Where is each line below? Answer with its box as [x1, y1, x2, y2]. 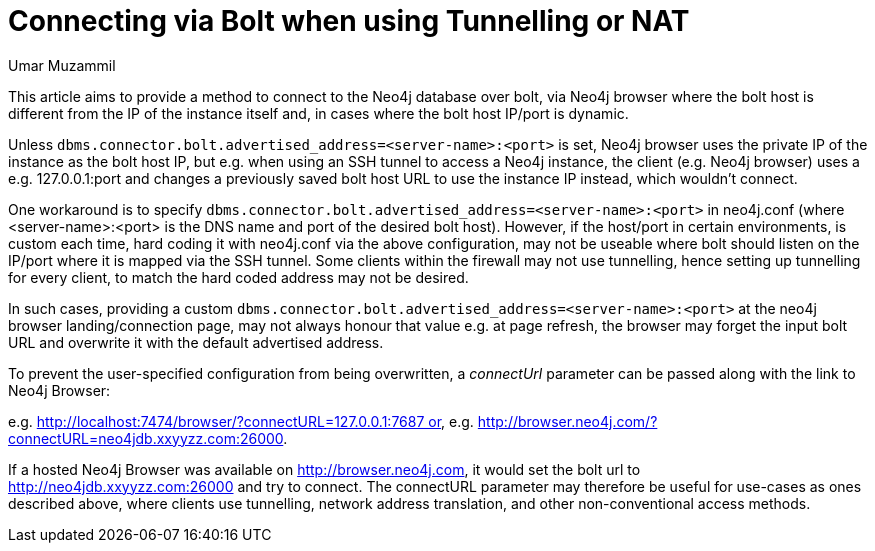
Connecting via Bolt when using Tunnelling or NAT [8, 4, 690, 38]
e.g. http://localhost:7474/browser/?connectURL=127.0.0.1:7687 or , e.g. [8, 412, 474, 430]
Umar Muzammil [8, 56, 116, 74]
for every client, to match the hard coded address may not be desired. [8, 268, 469, 286]
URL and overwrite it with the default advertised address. [8, 333, 384, 351]
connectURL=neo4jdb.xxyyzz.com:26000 [8, 429, 284, 447]
